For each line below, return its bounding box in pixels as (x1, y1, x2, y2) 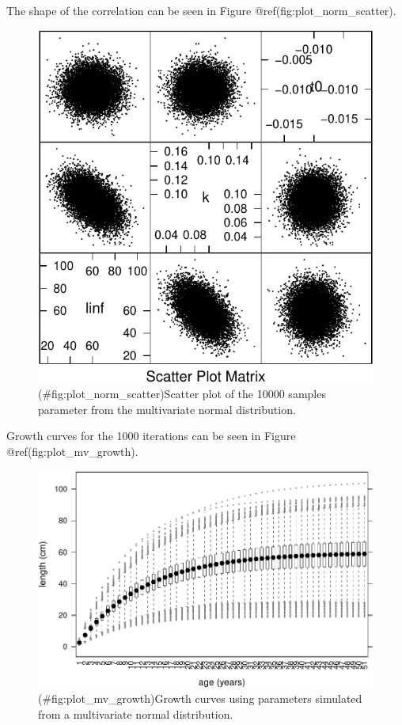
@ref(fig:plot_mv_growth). (6, 443, 138, 460)
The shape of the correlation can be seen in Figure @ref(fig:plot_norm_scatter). (6, 2, 396, 18)
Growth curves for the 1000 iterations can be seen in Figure (6, 427, 296, 444)
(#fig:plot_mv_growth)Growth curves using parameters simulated (38, 690, 362, 707)
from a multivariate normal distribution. (38, 705, 233, 722)
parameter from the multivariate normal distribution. (38, 400, 296, 417)
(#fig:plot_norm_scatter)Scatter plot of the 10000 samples (38, 385, 326, 402)
